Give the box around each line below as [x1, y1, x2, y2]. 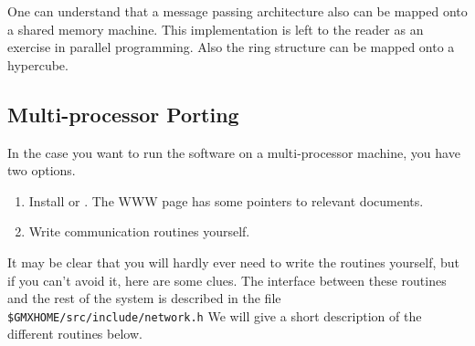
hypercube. [7, 55, 69, 74]
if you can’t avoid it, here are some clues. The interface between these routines [7, 270, 447, 289]
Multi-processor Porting [7, 100, 239, 128]
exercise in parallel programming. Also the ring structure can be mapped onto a [7, 37, 455, 57]
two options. [7, 161, 76, 180]
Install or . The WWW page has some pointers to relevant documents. [28, 191, 424, 210]
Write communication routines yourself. [28, 222, 250, 241]
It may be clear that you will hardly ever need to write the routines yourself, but [7, 252, 460, 271]
